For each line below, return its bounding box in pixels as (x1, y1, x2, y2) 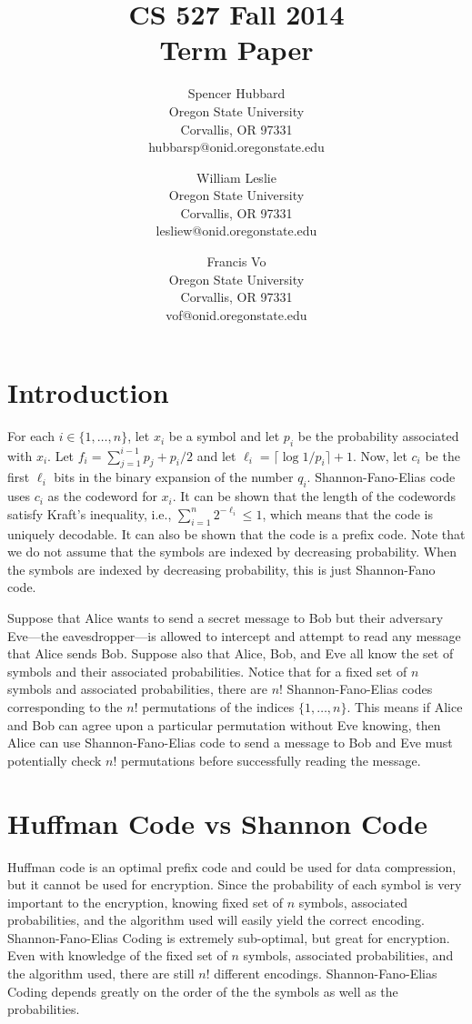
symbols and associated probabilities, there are (7, 679, 267, 698)
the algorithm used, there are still (7, 964, 195, 983)
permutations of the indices (142, 698, 295, 716)
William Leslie (196, 167, 276, 186)
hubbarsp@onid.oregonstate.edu (148, 137, 325, 156)
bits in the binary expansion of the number (54, 467, 294, 487)
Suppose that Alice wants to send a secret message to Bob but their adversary (7, 608, 444, 627)
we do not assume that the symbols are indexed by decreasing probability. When (7, 542, 457, 561)
